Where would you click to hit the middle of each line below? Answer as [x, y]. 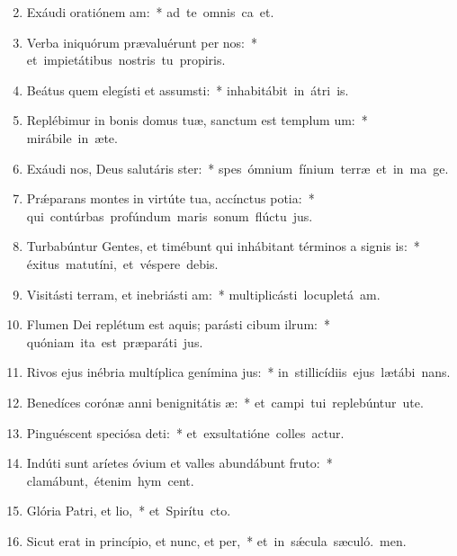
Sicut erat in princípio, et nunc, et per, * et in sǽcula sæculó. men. [216, 540]
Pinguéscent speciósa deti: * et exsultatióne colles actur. [185, 432]
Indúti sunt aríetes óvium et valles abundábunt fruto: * [179, 463]
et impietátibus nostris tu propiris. [126, 60]
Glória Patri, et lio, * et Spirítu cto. [129, 511]
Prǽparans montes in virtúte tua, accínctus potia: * [170, 198]
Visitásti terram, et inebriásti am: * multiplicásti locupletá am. [203, 294]
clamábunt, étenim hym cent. [110, 480]
